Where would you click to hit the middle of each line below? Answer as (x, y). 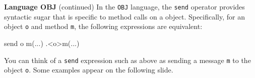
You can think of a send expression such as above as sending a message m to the (127, 60)
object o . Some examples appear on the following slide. (89, 70)
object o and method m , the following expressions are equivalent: (103, 26)
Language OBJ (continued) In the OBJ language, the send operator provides (124, 6)
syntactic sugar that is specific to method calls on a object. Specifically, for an (125, 16)
